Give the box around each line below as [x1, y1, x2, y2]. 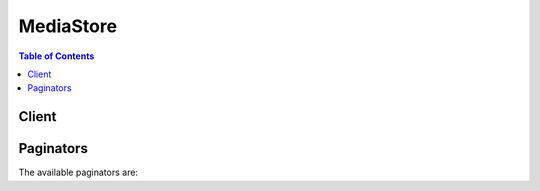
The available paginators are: [18, 166, 139, 179]
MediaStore [18, 15, 118, 37]
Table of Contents [18, 50, 95, 62]
